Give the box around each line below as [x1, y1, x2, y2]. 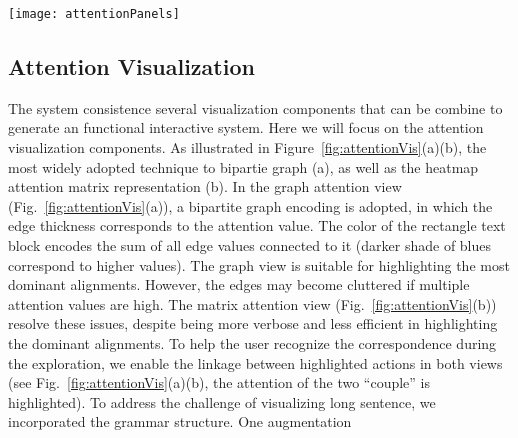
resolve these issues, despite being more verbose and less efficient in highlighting [8, 313, 498, 334]
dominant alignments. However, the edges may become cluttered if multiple [8, 274, 470, 295]
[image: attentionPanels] [8, 7, 180, 21]
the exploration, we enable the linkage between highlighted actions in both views [8, 352, 503, 373]
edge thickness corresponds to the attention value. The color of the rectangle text [8, 215, 506, 236]
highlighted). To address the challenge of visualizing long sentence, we [8, 391, 436, 412]
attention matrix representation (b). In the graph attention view [8, 176, 402, 197]
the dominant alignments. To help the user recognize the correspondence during [8, 332, 497, 353]
